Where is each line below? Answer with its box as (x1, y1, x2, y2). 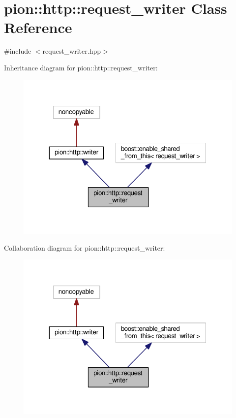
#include (4, 46, 31, 56)
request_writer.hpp (42, 46, 101, 56)
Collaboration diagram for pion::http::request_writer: (4, 242, 165, 253)
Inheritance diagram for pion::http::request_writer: (4, 62, 158, 72)
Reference (4, 17, 72, 37)
